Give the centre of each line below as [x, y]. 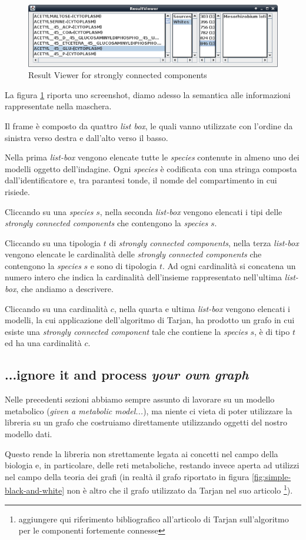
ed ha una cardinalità [43, 343]
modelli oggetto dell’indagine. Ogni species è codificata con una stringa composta [151, 168]
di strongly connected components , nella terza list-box [204, 242]
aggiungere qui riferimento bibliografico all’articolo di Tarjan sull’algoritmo [154, 519]
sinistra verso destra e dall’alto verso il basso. [87, 137]
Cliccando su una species [49, 211]
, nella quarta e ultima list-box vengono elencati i [202, 308]
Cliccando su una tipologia [53, 242]
